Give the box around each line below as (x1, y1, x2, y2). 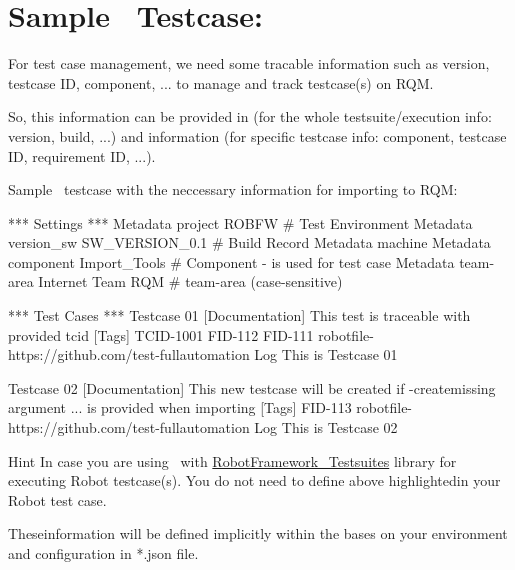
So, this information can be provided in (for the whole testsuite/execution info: (8, 106, 492, 127)
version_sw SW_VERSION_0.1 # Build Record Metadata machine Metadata (8, 232, 491, 253)
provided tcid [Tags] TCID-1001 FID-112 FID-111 (8, 324, 314, 345)
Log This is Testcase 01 (254, 344, 398, 365)
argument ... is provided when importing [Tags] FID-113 (8, 397, 352, 418)
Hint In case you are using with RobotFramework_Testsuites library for (8, 450, 457, 471)
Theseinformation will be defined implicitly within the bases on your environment (8, 523, 508, 544)
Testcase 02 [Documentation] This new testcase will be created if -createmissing (8, 377, 496, 398)
